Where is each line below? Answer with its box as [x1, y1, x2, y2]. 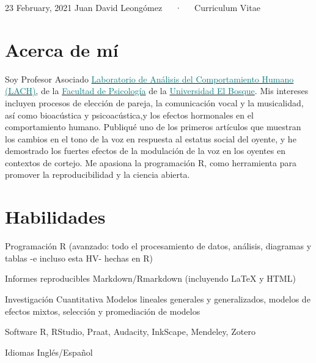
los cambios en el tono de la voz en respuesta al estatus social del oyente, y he [5, 132, 296, 145]
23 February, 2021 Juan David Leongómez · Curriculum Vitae [5, 1, 260, 13]
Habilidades [5, 204, 106, 229]
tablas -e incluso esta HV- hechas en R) [5, 251, 153, 264]
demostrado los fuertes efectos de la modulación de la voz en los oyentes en [5, 144, 285, 157]
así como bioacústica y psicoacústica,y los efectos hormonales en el [5, 108, 254, 121]
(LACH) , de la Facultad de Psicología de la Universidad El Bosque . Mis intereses [5, 84, 309, 97]
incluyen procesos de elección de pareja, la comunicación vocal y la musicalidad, [5, 96, 304, 109]
